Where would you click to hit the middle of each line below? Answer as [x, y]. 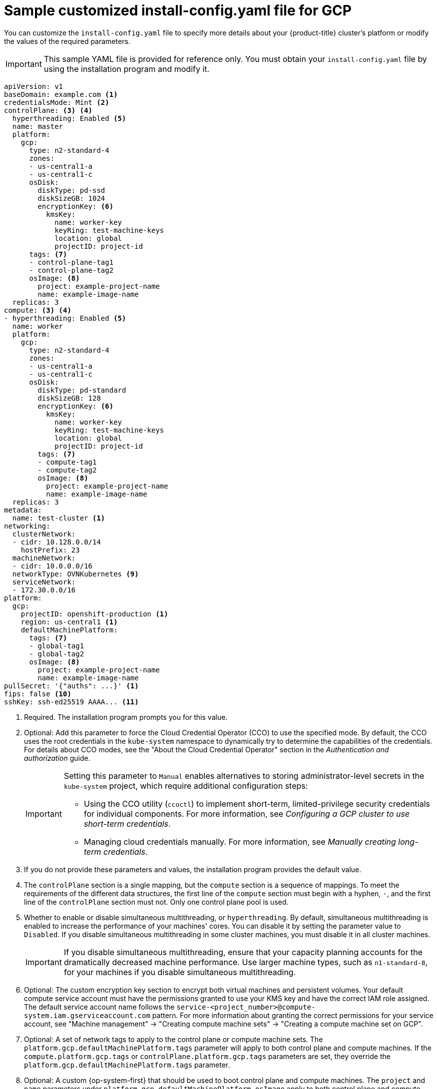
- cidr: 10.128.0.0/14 [56, 542]
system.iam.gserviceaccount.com [87, 1015]
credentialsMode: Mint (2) [57, 102]
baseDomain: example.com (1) [61, 94]
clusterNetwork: [44, 534]
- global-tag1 [57, 646]
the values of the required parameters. [67, 41]
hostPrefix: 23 [50, 550]
